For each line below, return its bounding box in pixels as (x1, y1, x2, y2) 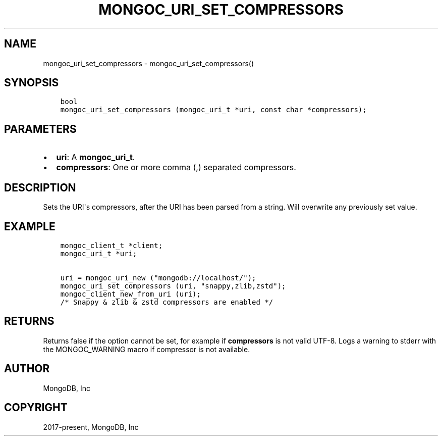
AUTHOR (4, 362, 50, 375)
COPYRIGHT (4, 401, 68, 414)
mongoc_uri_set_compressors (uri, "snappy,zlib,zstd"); (60, 281, 286, 290)
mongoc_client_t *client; (60, 241, 163, 250)
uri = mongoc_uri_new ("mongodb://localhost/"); (60, 273, 256, 282)
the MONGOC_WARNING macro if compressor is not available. (43, 345, 250, 354)
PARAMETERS (4, 122, 77, 135)
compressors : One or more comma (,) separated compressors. (56, 162, 296, 173)
